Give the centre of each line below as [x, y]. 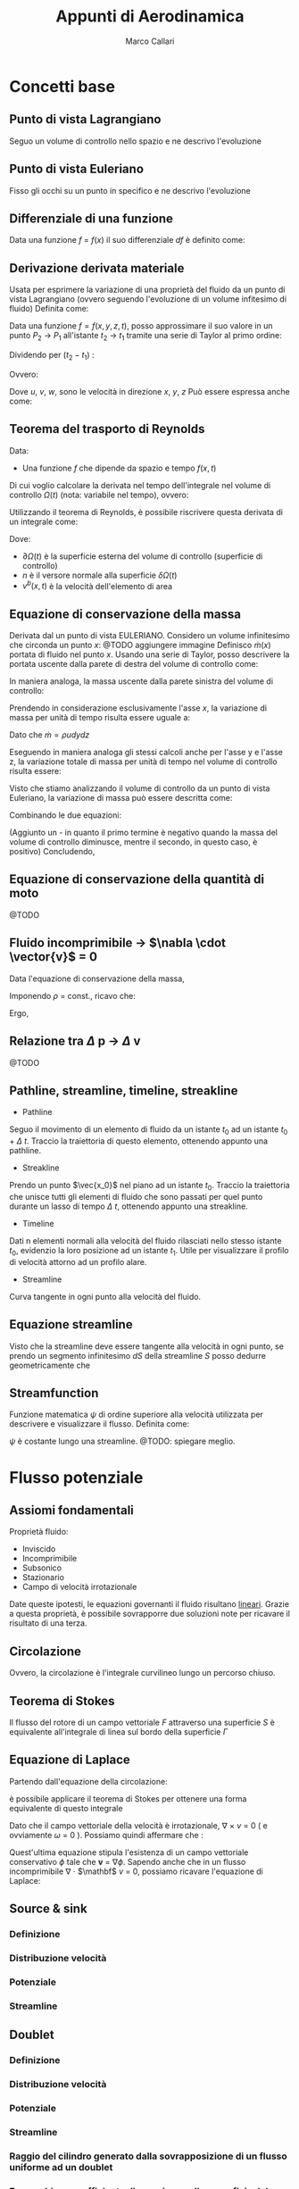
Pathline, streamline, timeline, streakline [124, 1090]
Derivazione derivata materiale [97, 268]
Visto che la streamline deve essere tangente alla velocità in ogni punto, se [146, 1346]
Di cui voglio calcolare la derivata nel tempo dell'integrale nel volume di [140, 485]
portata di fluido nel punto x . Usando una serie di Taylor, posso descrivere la [149, 654]
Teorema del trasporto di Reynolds [107, 429]
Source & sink [48, 1909]
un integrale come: [44, 521]
